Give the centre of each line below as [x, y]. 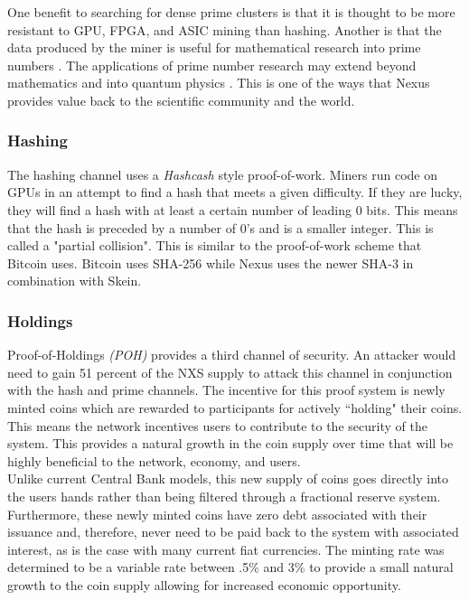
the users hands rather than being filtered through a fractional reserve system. [224, 496]
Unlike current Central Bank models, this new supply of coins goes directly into [228, 478]
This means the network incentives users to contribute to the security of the [217, 425]
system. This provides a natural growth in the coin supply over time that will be [230, 443]
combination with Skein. [75, 281]
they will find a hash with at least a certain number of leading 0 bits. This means [233, 209]
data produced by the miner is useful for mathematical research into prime [214, 47]
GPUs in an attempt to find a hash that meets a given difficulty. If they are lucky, [235, 192]
